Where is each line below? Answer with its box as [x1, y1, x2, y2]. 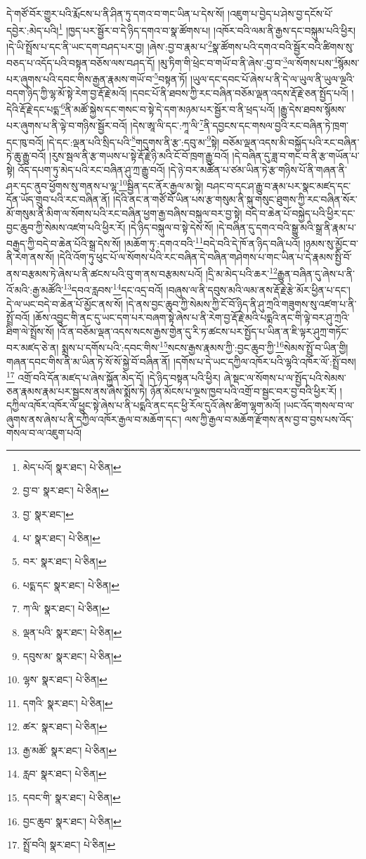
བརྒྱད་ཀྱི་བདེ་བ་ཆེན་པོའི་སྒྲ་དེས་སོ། [6, 235, 122, 250]
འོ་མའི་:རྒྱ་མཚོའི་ [6, 282, 64, 297]
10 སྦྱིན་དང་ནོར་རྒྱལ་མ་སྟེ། [119, 176, 204, 193]
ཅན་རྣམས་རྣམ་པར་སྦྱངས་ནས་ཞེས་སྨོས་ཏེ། [6, 384, 148, 399]
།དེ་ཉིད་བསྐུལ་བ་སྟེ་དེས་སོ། [128, 219, 214, 234]
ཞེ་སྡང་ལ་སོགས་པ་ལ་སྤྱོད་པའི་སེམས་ [223, 370, 346, 385]
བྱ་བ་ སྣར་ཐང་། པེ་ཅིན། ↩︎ [22, 483, 109, 498]
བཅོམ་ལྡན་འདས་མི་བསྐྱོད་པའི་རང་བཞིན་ [222, 134, 360, 149]
